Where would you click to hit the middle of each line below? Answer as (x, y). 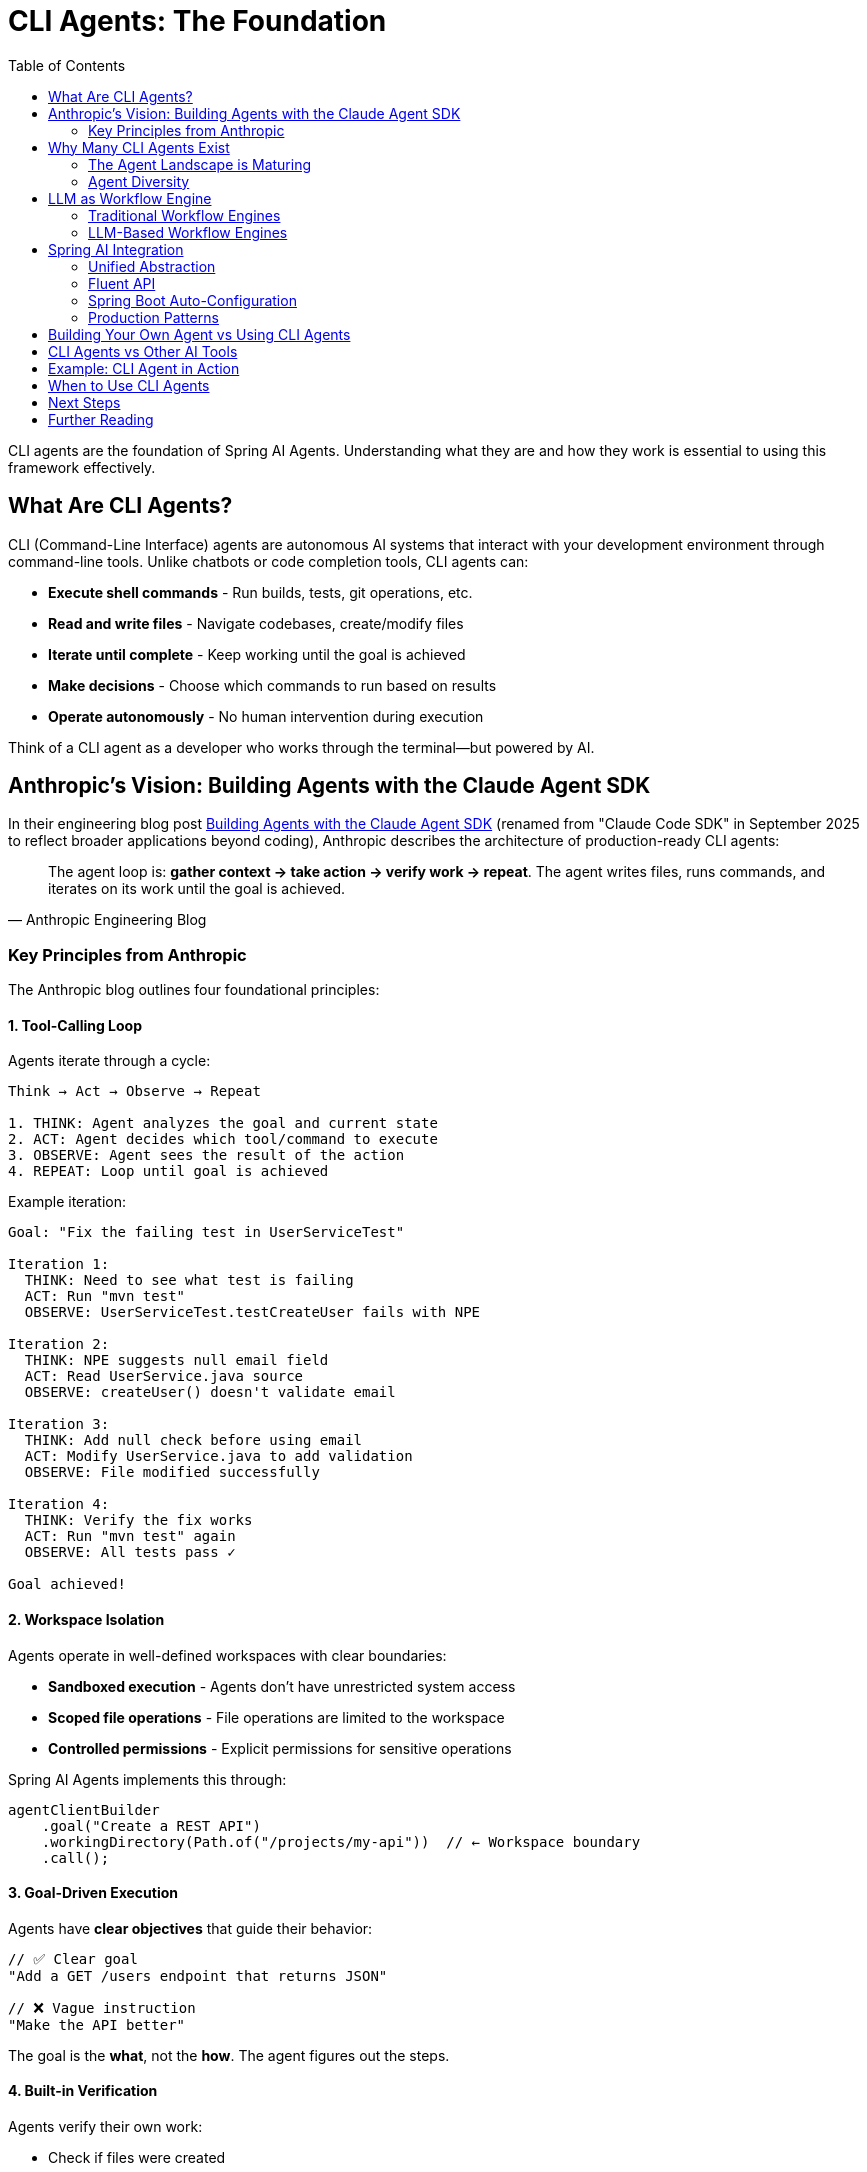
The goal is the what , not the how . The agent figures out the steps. (229, 2055)
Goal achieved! (67, 1584)
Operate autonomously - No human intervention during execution (266, 716)
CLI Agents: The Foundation (197, 21)
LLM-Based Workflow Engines (188, 232)
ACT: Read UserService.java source (164, 1376)
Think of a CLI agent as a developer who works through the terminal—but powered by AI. (301, 747)
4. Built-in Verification (83, 2091)
